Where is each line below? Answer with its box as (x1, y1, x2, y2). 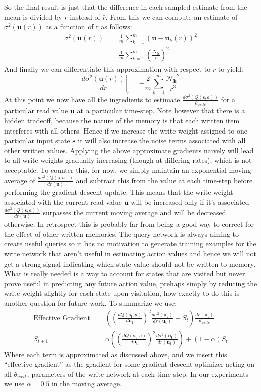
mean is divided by (4, 11, 62, 22)
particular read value (4, 105, 68, 116)
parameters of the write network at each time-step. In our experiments (31, 368, 249, 379)
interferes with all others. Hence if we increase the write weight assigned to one (4, 125, 247, 136)
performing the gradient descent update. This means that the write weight (4, 186, 233, 197)
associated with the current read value (4, 197, 122, 207)
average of (4, 175, 35, 185)
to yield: (218, 63, 244, 74)
